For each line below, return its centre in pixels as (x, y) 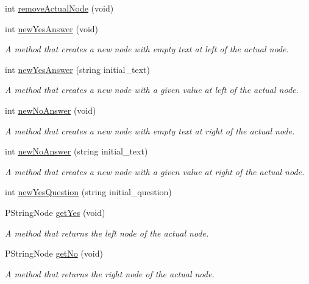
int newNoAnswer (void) (51, 110)
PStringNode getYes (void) (55, 212)
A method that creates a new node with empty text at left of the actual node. (147, 49)
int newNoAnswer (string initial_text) (76, 151)
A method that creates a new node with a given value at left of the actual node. (152, 90)
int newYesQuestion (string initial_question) (88, 192)
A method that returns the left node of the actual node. (107, 233)
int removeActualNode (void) (59, 8)
